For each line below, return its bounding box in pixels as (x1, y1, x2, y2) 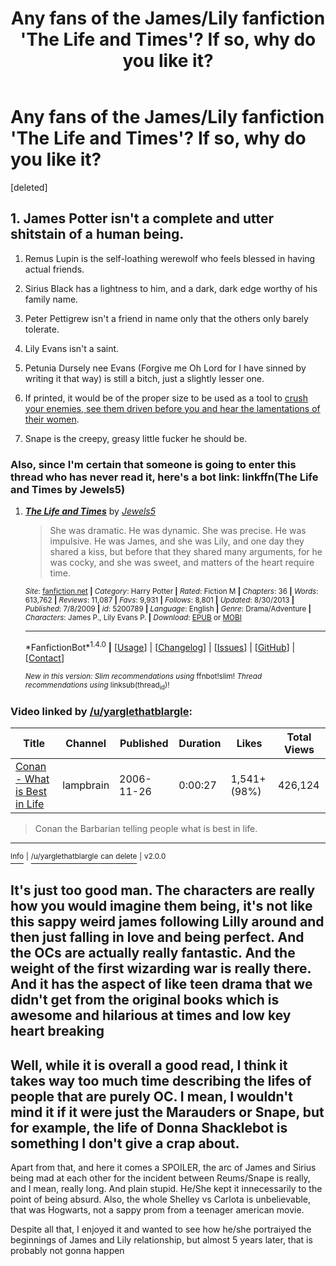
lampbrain (62, 778, 110, 792)
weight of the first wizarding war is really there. (10, 960, 312, 977)
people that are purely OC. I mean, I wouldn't (10, 1088, 293, 1105)
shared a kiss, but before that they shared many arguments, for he (49, 546, 323, 558)
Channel (65, 737, 107, 751)
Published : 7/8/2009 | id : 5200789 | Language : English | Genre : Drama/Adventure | (24, 604, 312, 614)
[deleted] (10, 181, 48, 193)
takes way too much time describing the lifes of (10, 1072, 312, 1089)
